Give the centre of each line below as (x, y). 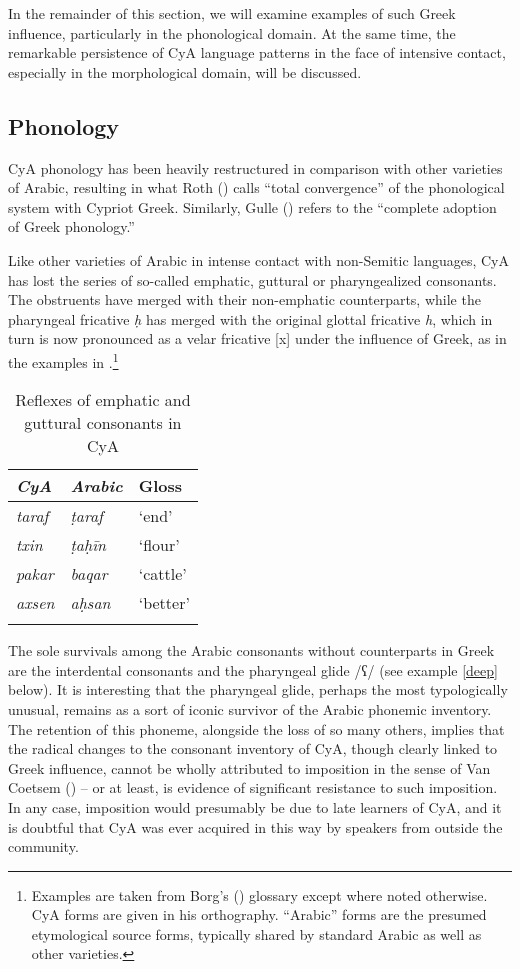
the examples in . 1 (63, 360)
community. (43, 846)
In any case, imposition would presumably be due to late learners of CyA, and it (255, 806)
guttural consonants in (103, 423)
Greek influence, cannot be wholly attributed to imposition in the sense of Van (249, 767)
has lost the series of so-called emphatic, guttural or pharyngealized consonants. (252, 279)
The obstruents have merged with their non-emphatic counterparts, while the (244, 299)
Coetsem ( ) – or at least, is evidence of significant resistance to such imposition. (253, 787)
